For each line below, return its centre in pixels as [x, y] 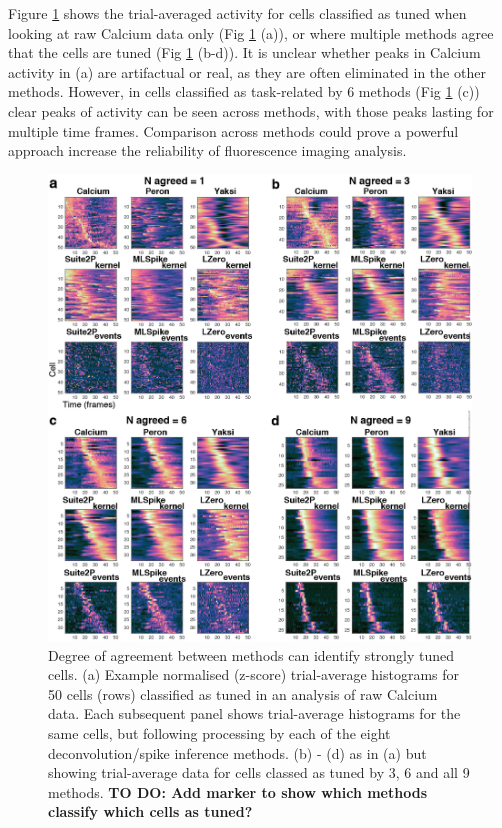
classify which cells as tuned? [150, 811]
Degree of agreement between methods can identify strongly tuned [251, 654]
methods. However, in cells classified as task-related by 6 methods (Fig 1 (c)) [244, 91]
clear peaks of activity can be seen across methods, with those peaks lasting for [251, 110]
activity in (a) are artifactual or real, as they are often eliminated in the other [247, 71]
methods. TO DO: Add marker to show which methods [237, 791]
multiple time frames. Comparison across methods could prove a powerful [233, 130]
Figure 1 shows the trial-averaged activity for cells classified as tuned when [237, 13]
